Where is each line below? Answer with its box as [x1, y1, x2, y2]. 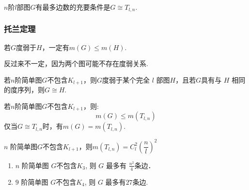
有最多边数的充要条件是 [35, 2, 110, 12]
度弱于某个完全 [102, 74, 150, 85]
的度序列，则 [4, 85, 45, 95]
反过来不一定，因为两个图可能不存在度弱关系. [4, 58, 148, 69]
